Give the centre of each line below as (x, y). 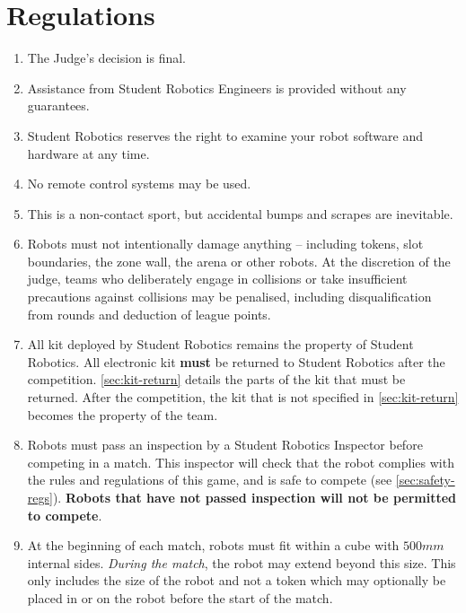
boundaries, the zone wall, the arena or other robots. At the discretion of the (239, 261)
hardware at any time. (88, 153)
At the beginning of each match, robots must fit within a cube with (213, 545)
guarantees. (58, 105)
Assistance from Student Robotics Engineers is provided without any (217, 88)
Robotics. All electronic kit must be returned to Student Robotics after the (236, 361)
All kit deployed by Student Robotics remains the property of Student (220, 344)
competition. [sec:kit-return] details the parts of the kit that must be (216, 379)
